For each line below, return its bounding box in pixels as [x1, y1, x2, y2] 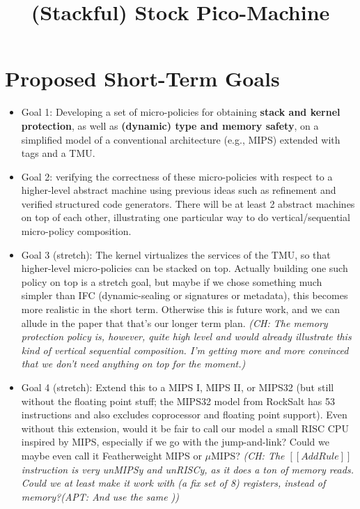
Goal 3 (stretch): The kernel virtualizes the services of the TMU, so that [21, 247, 331, 261]
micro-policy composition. [21, 224, 132, 238]
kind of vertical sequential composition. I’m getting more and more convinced [21, 342, 349, 357]
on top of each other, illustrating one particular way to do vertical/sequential [21, 210, 350, 225]
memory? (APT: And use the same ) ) [21, 489, 180, 503]
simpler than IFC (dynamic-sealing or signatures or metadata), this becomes [21, 288, 348, 303]
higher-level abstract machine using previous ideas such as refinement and [21, 183, 336, 197]
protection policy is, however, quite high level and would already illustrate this [21, 329, 352, 344]
